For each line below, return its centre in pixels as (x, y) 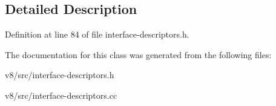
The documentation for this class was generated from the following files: (138, 54)
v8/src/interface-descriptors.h (60, 75)
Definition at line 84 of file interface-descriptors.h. (97, 34)
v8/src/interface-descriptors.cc (61, 95)
